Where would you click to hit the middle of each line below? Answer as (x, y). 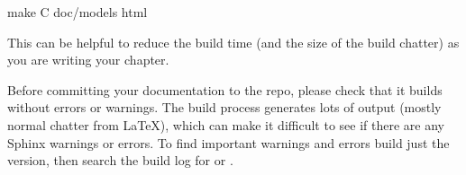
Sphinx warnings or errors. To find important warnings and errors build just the (228, 142)
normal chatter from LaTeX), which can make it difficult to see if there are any (226, 124)
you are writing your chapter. (88, 60)
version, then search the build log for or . (120, 160)
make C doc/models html (78, 12)
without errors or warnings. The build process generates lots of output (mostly (224, 107)
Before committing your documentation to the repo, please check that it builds (225, 89)
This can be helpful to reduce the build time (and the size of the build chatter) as (233, 42)
